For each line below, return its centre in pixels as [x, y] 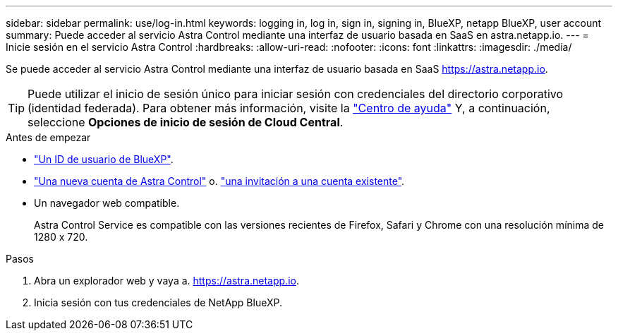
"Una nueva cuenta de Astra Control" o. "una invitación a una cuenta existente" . [219, 181]
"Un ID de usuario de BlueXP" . [104, 159]
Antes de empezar [48, 137]
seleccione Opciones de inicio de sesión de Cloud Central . [186, 122]
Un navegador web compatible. [107, 203]
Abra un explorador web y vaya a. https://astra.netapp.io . [166, 281]
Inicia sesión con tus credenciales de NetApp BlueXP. [158, 302]
